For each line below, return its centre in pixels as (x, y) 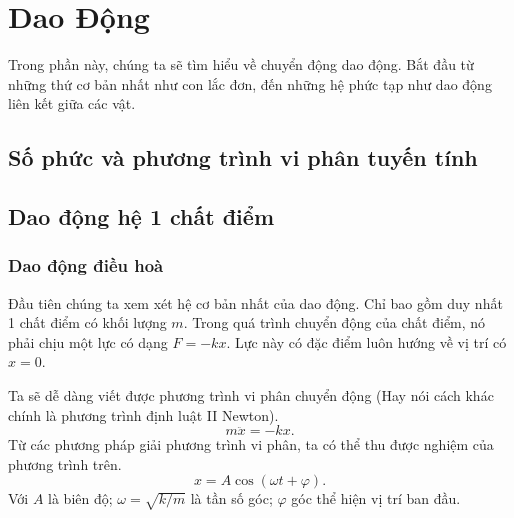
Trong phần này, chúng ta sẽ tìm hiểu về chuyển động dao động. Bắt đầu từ (241, 64)
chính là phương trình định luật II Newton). (143, 414)
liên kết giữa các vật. (72, 103)
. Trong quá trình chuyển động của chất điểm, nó (334, 322)
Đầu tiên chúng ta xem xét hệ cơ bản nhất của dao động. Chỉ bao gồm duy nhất (255, 302)
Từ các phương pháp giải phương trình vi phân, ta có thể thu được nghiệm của (251, 444)
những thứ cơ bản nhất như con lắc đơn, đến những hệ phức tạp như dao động (250, 83)
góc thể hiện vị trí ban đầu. (376, 498)
